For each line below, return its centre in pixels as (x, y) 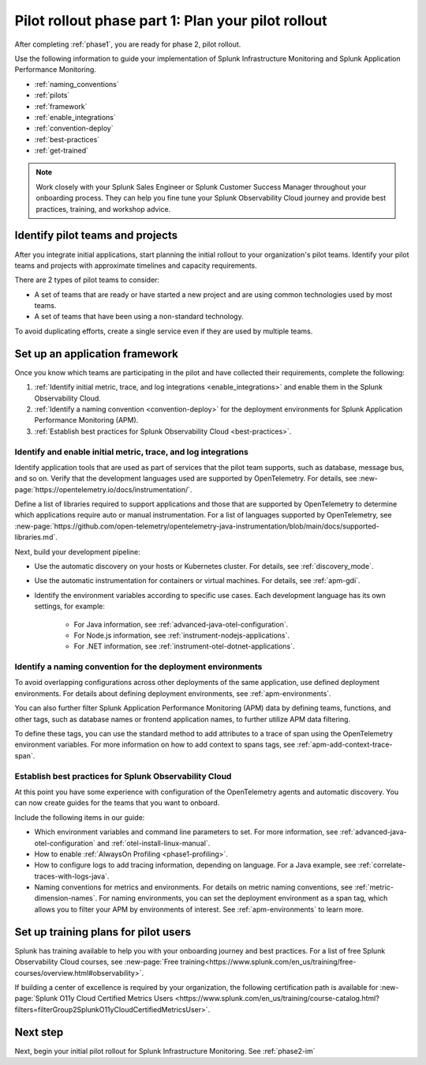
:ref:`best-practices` (67, 139)
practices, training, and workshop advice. (103, 209)
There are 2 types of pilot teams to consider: (87, 280)
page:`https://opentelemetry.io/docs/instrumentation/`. (103, 489)
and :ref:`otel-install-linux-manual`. (154, 843)
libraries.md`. (36, 537)
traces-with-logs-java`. (72, 876)
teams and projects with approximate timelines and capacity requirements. (136, 265)
